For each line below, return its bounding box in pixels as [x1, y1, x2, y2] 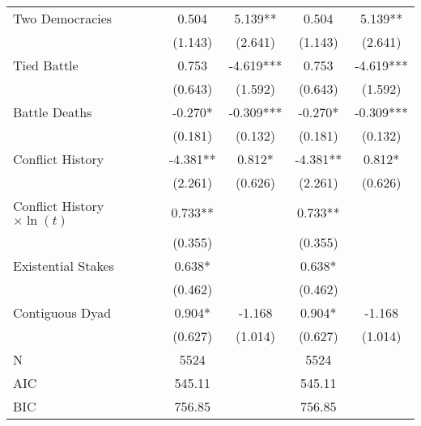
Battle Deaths [13, 103, 92, 121]
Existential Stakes [13, 256, 114, 275]
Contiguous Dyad [13, 303, 112, 322]
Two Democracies [13, 9, 113, 27]
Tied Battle [13, 56, 79, 74]
